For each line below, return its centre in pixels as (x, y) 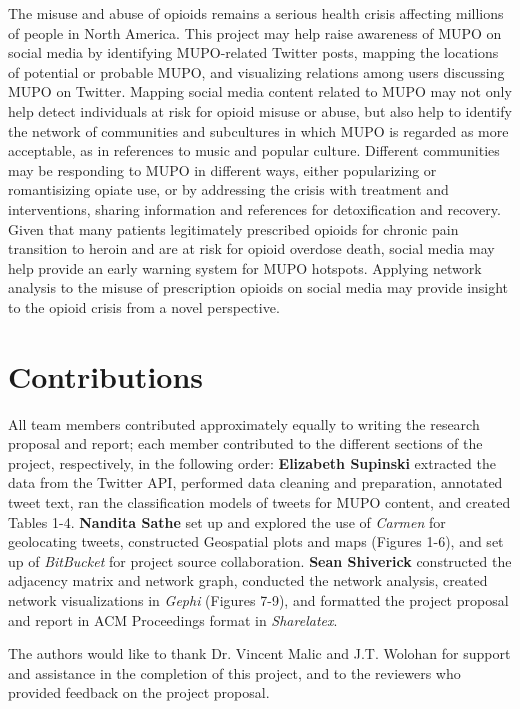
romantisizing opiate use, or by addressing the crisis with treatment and (228, 189)
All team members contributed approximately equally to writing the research (244, 423)
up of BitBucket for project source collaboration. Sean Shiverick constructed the (260, 560)
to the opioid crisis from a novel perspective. (144, 306)
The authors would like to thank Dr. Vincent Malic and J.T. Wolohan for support (259, 653)
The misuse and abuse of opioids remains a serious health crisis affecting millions (256, 13)
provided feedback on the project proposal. (139, 692)
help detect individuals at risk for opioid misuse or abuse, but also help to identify (260, 110)
